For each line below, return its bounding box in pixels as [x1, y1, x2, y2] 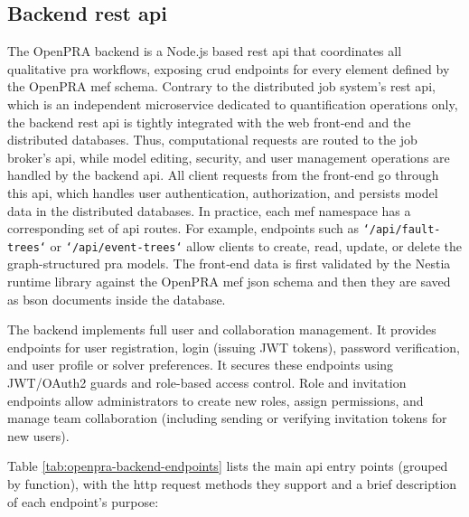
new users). [7, 426, 70, 445]
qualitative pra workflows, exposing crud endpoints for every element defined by [7, 59, 450, 78]
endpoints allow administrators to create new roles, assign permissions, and [7, 390, 424, 409]
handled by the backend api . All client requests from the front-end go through [7, 165, 439, 184]
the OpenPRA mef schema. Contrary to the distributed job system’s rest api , [7, 77, 436, 96]
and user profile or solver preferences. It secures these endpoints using [7, 355, 394, 374]
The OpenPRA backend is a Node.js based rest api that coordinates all [7, 42, 402, 61]
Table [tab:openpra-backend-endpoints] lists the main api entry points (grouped [7, 456, 448, 475]
